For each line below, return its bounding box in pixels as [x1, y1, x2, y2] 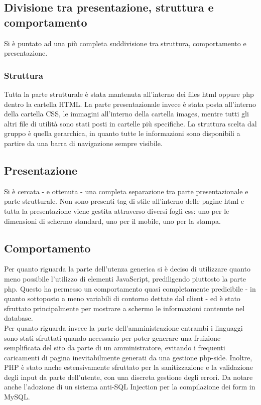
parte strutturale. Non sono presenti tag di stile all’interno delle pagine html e [4, 196, 244, 206]
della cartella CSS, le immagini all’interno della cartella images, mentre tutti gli [4, 108, 249, 119]
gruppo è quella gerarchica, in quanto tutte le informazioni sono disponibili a [4, 128, 240, 139]
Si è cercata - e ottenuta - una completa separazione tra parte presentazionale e [4, 186, 248, 196]
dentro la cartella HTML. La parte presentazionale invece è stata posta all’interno [4, 98, 256, 109]
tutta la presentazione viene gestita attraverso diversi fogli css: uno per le [4, 205, 229, 216]
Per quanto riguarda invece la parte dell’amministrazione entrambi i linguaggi [4, 322, 243, 333]
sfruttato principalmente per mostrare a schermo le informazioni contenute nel [4, 303, 245, 313]
